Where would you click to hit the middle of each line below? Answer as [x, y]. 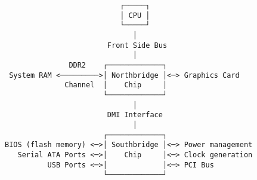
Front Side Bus [137, 45]
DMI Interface [135, 115]
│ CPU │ [135, 15]
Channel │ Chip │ [116, 85]
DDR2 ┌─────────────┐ [118, 65]
